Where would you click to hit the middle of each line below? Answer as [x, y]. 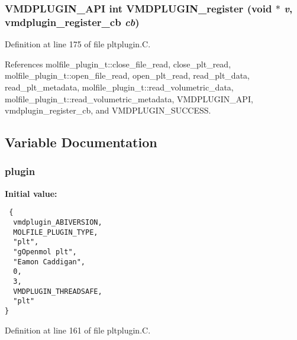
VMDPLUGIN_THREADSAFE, [58, 291]
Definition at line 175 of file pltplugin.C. [78, 44]
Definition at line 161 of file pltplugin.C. [78, 330]
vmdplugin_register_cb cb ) [72, 22]
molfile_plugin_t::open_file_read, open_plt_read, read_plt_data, [127, 75]
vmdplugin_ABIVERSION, [58, 222]
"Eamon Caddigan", [49, 262]
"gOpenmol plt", [45, 252]
